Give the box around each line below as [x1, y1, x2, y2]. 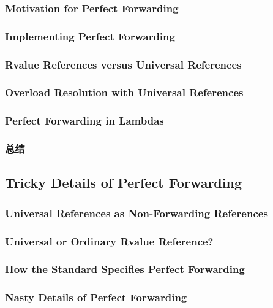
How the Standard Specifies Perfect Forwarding [5, 261, 245, 277]
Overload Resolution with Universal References [5, 85, 244, 100]
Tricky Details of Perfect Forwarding [5, 173, 242, 192]
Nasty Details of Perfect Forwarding [5, 290, 187, 305]
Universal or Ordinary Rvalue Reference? [5, 233, 214, 248]
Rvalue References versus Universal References [5, 56, 242, 72]
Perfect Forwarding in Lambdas [5, 113, 164, 128]
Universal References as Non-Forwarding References [5, 205, 268, 220]
